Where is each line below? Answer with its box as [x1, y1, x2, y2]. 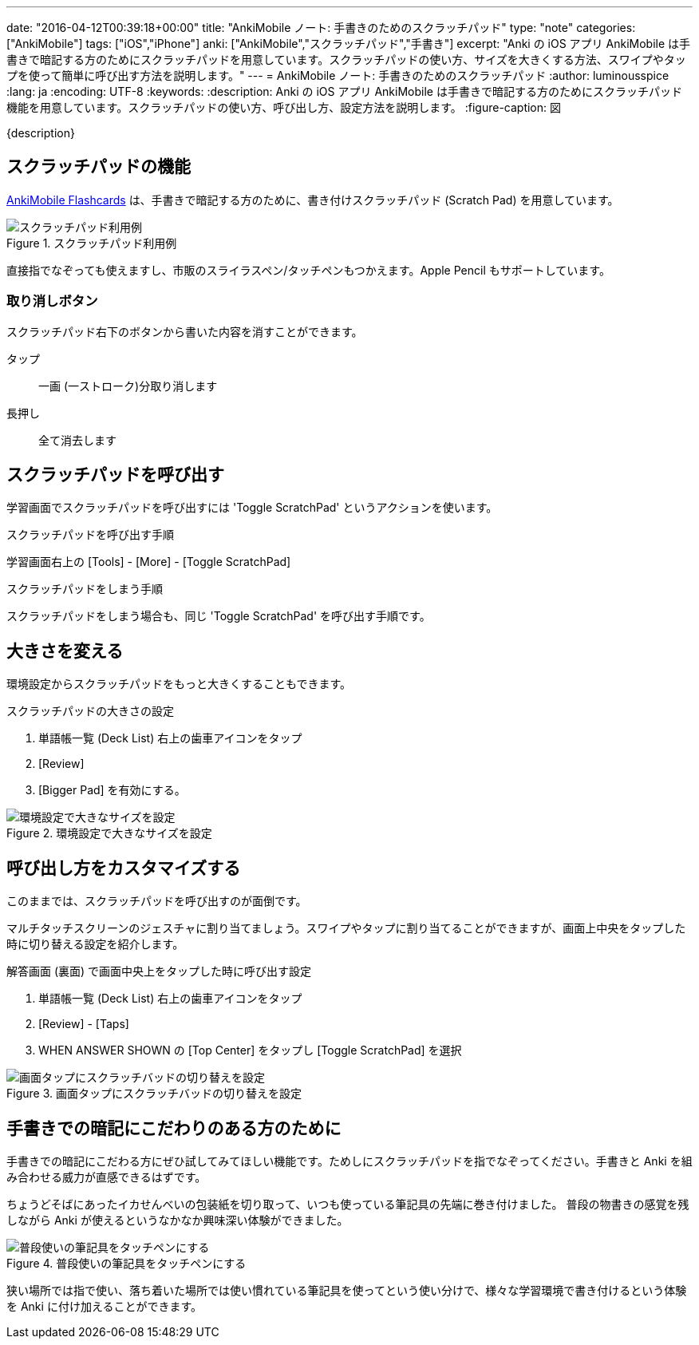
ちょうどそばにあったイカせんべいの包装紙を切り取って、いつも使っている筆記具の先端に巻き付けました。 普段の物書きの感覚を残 [6, 1197, 689, 1211]
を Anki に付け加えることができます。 [6, 1299, 203, 1313]
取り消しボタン [6, 293, 98, 310]
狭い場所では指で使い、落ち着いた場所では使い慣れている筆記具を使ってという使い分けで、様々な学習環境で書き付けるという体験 [6, 1283, 687, 1297]
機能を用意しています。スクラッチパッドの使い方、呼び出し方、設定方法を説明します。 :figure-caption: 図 [6, 101, 562, 114]
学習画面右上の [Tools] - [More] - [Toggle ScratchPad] [6, 555, 291, 569]
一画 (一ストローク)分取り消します [38, 378, 218, 393]
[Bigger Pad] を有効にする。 [38, 783, 186, 797]
